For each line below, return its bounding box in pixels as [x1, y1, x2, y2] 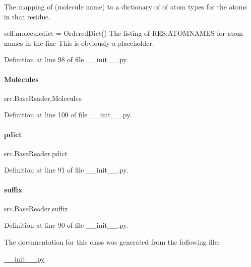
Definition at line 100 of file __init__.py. [4, 109, 132, 120]
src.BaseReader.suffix [4, 203, 68, 213]
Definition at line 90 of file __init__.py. [4, 220, 128, 230]
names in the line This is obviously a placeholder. [4, 37, 154, 48]
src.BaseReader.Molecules [4, 92, 82, 103]
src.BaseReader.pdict [4, 148, 68, 158]
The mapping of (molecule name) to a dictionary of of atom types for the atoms [4, 1, 248, 11]
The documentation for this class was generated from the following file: [4, 236, 220, 247]
